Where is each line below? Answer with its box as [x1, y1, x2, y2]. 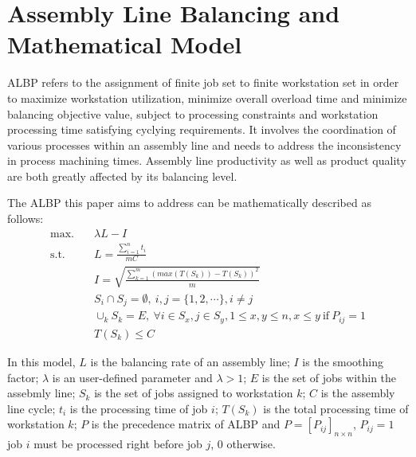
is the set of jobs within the [261, 369, 397, 385]
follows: [7, 210, 44, 227]
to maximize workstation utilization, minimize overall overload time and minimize [7, 89, 407, 106]
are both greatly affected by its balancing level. [7, 167, 237, 184]
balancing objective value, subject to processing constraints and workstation [7, 105, 379, 122]
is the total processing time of [263, 400, 409, 416]
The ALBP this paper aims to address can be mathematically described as [7, 194, 371, 211]
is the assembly [320, 385, 395, 401]
